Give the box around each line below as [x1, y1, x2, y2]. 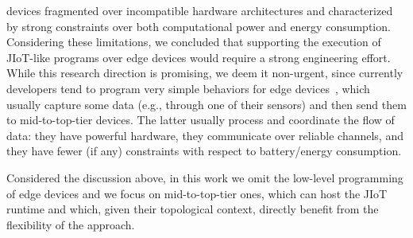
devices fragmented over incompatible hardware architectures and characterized [6, 2, 393, 18]
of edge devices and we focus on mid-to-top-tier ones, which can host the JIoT [6, 185, 388, 201]
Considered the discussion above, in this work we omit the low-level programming [6, 169, 403, 185]
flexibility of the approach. [6, 216, 135, 232]
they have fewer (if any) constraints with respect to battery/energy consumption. [6, 142, 402, 159]
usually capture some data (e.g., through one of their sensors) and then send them [6, 96, 407, 112]
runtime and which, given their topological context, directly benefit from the [6, 201, 379, 217]
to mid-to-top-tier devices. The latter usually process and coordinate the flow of [6, 111, 395, 128]
